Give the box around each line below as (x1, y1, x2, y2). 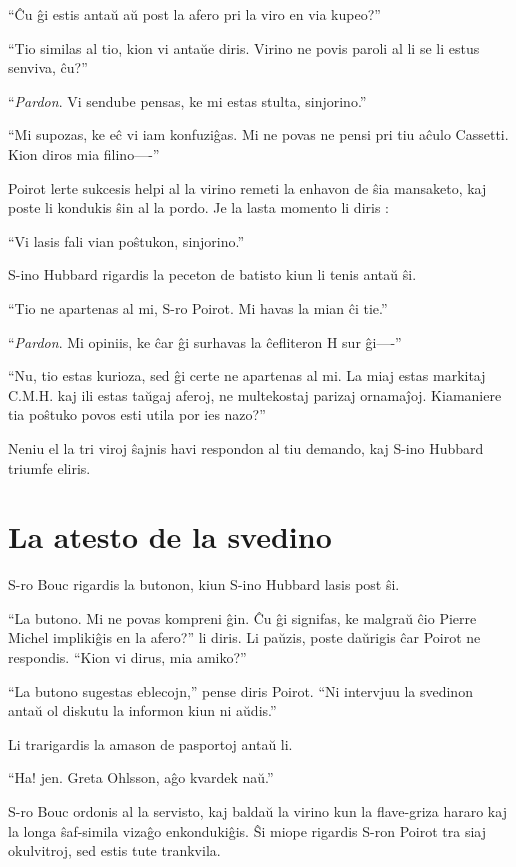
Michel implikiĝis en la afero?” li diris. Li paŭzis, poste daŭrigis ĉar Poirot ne (8, 627, 481, 648)
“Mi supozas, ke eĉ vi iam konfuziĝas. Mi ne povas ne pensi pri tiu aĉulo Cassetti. (8, 124, 509, 145)
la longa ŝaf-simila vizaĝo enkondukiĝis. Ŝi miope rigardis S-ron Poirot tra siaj (8, 820, 486, 841)
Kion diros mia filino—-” (8, 143, 160, 164)
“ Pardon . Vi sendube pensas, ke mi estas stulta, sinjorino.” (8, 90, 367, 111)
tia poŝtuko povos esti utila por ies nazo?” (8, 404, 266, 425)
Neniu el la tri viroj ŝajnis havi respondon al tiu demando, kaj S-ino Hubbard (8, 437, 484, 458)
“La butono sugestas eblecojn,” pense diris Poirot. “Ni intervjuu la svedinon (8, 680, 473, 701)
